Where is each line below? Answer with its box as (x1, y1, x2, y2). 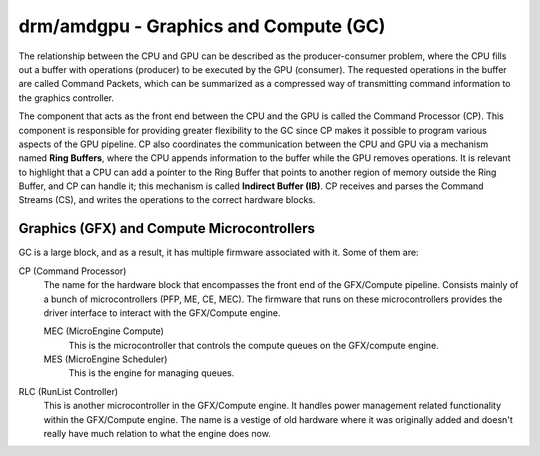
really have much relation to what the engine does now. (43, 428, 272, 440)
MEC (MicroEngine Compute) (43, 325, 165, 337)
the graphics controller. (18, 91, 115, 104)
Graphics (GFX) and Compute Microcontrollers (18, 220, 315, 237)
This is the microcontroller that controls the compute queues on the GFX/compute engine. (68, 339, 439, 351)
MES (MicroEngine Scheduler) (43, 353, 168, 365)
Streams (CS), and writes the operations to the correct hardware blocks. (18, 194, 316, 206)
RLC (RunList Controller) (18, 385, 119, 397)
